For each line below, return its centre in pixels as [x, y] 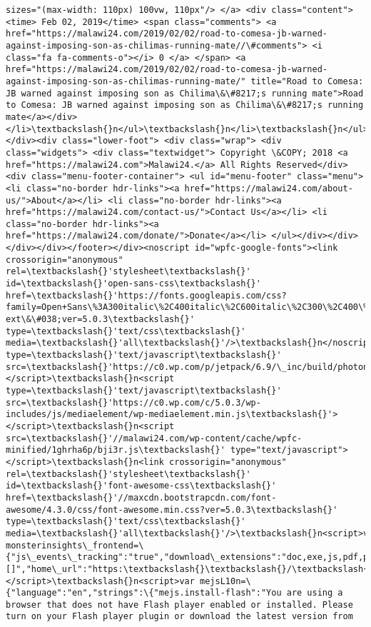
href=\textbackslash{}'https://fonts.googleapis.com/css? [146, 295]
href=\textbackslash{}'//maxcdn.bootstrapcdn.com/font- [141, 497]
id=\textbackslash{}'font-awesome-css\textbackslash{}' [141, 486]
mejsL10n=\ [225, 581]
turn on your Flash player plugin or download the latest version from [179, 617]
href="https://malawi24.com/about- [269, 188]
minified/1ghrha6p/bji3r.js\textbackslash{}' [116, 450]
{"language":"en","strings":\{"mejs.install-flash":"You [144, 593]
